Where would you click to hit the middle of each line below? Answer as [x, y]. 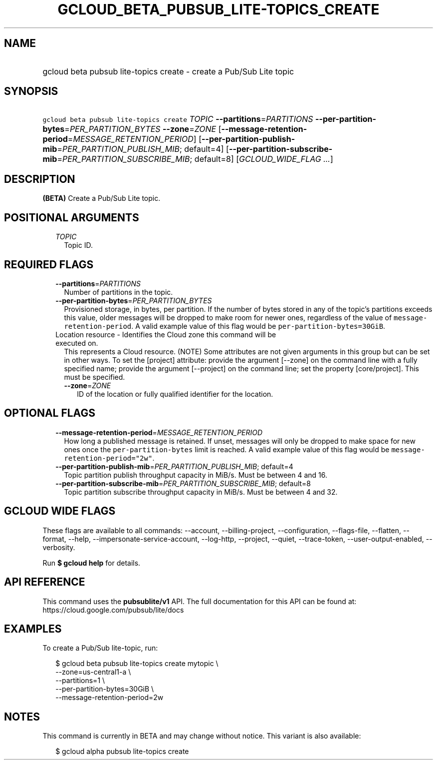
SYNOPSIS [31, 91]
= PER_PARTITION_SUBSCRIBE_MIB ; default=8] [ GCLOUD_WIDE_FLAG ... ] [195, 159]
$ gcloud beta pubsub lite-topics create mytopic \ [137, 664]
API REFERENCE [45, 582]
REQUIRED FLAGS [49, 264]
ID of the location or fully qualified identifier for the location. [175, 394]
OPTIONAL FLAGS [50, 413]
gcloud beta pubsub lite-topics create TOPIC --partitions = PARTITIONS [178, 119]
